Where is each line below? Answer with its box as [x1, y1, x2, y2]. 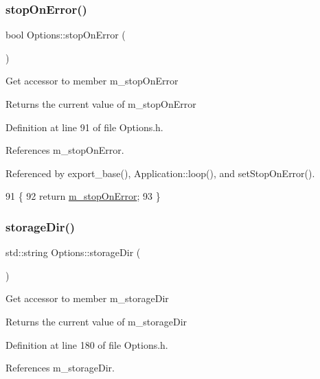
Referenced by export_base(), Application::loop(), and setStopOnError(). [5, 165, 315, 180]
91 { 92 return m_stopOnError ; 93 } [5, 189, 161, 203]
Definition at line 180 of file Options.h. [5, 337, 168, 352]
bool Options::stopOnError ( [5, 27, 126, 42]
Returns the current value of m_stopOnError [5, 97, 196, 111]
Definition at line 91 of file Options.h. [5, 119, 163, 134]
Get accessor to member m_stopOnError [5, 73, 179, 88]
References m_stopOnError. [5, 143, 124, 157]
